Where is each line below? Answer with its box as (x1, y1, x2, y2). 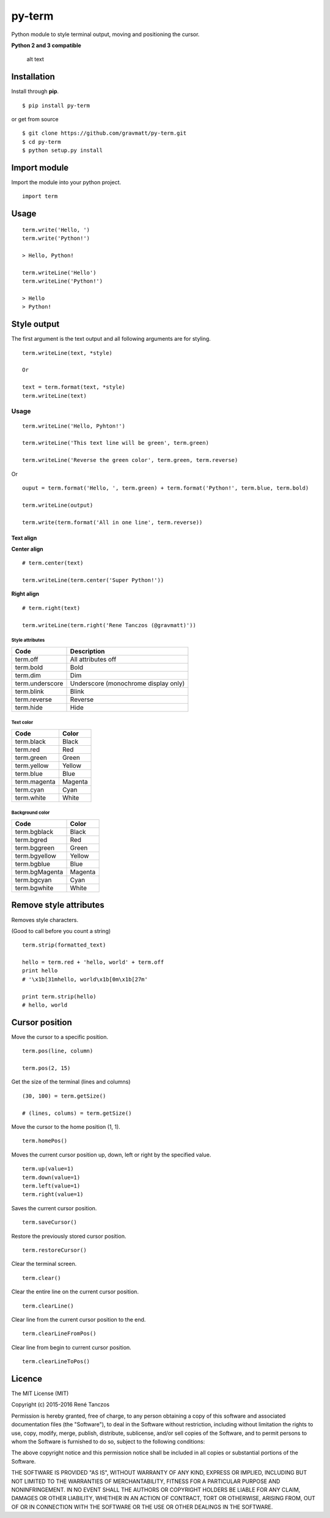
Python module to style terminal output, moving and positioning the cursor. (11, 31, 200, 38)
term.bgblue (15, 860, 51, 868)
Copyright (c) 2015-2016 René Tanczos (11, 1401, 110, 1408)
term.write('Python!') (22, 235, 90, 242)
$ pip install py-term (22, 102, 90, 109)
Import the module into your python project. (11, 179, 122, 186)
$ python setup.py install (22, 147, 103, 154)
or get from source (11, 116, 59, 123)
